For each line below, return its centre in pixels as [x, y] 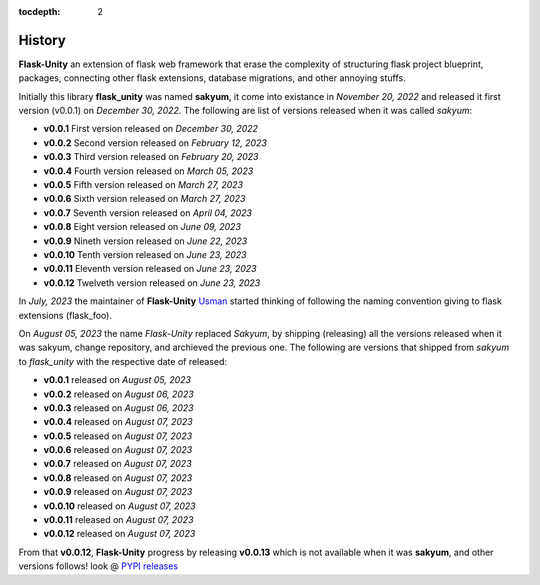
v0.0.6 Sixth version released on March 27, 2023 [144, 199]
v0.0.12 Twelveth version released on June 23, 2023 [152, 282]
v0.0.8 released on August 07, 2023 [118, 477]
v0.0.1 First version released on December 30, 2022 [151, 129]
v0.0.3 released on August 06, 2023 [118, 407]
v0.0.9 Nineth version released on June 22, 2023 [145, 241]
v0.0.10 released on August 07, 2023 [119, 506]
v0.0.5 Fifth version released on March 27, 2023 [143, 185]
